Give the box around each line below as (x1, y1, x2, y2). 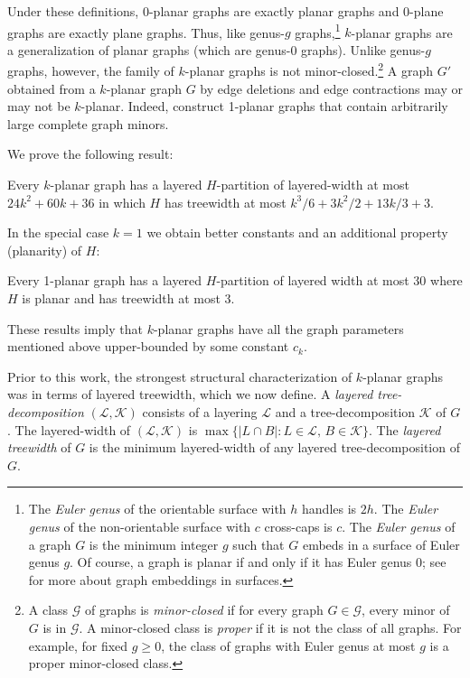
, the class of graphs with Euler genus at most (161, 636, 416, 655)
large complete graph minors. (7, 114, 169, 133)
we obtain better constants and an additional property (146, 223, 448, 242)
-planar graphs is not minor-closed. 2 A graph (184, 59, 434, 80)
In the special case (7, 223, 109, 242)
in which (99, 192, 146, 211)
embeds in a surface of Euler (302, 534, 460, 553)
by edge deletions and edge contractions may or (200, 79, 464, 98)
